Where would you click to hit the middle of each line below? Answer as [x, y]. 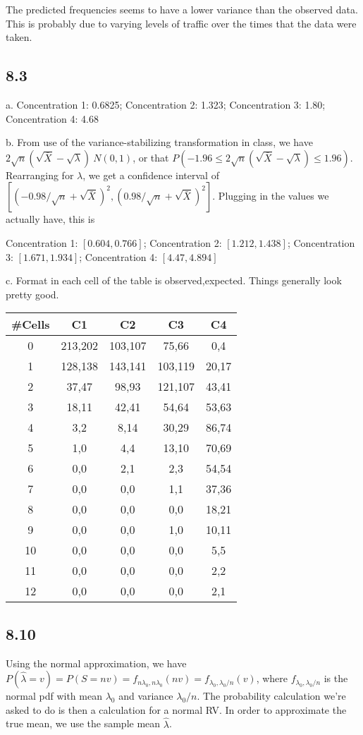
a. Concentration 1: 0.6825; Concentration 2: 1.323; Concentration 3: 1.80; [166, 104]
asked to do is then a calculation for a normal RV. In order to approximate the [176, 709]
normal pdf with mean [54, 696]
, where [272, 678]
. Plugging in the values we [271, 196]
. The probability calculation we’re [271, 696]
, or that [151, 157]
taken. [19, 37]
